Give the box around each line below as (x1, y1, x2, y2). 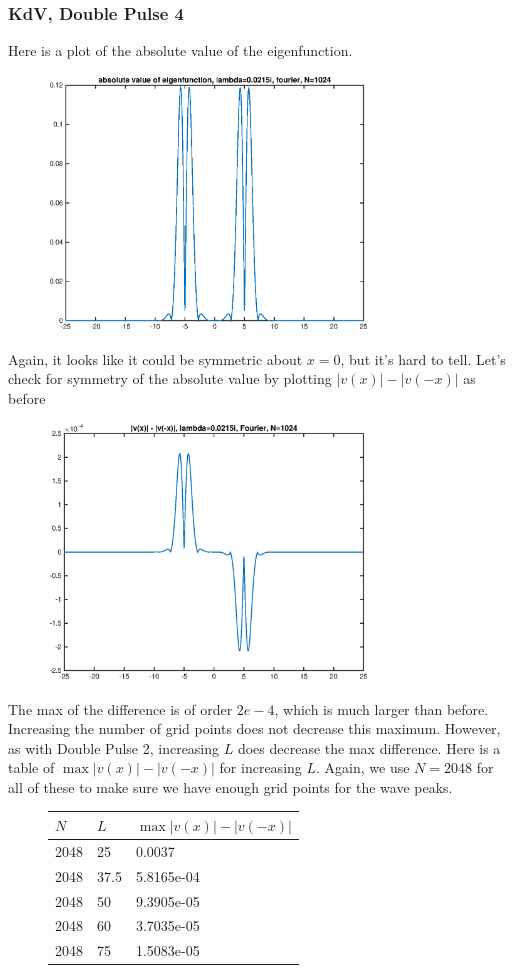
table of (8, 757, 55, 778)
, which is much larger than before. (274, 698, 489, 719)
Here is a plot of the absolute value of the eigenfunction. (8, 40, 353, 61)
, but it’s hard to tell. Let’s (340, 348, 506, 369)
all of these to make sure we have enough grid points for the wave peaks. (8, 776, 453, 797)
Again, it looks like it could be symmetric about (8, 348, 303, 369)
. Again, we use (316, 757, 410, 778)
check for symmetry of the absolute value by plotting (8, 368, 332, 389)
